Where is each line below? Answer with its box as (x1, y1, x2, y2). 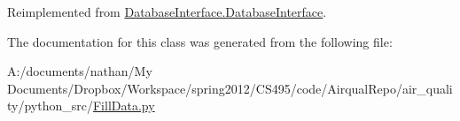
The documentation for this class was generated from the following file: (7, 32, 393, 50)
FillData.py (92, 96, 155, 115)
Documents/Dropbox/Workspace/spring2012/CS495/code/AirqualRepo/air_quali (7, 79, 453, 97)
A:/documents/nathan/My (7, 62, 152, 80)
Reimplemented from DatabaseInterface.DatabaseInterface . (7, 3, 327, 20)
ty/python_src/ (7, 96, 93, 115)
